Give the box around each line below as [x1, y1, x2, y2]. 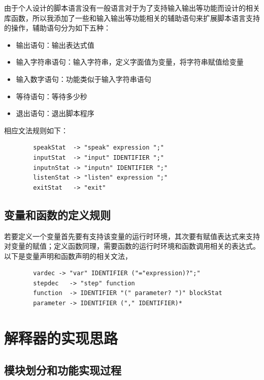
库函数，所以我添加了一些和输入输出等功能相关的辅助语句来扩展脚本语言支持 [4, 12, 260, 23]
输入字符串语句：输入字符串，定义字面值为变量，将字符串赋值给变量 [16, 56, 244, 67]
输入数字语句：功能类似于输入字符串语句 [16, 73, 151, 84]
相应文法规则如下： [4, 125, 68, 135]
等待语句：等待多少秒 [16, 91, 87, 101]
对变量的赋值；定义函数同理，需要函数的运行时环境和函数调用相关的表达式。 [4, 241, 260, 251]
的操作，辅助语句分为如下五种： [4, 22, 111, 33]
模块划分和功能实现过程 [4, 362, 121, 378]
